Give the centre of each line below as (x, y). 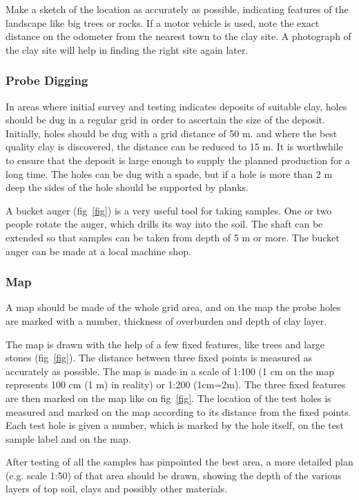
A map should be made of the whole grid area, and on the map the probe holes (173, 307)
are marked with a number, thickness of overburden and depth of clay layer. (166, 320)
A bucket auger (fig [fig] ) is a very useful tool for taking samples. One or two (169, 210)
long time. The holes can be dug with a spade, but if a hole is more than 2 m (169, 173)
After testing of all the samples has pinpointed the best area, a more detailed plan (179, 462)
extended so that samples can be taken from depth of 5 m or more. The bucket (173, 237)
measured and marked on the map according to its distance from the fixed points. (178, 411)
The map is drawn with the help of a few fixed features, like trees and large (165, 344)
